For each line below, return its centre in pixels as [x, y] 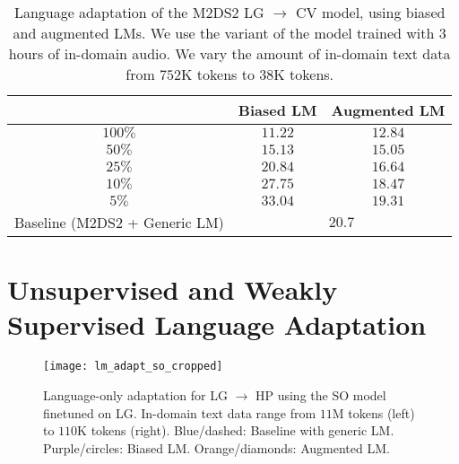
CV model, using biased [371, 12]
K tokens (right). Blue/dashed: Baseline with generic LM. [236, 430]
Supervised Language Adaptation [217, 324]
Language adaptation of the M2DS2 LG [139, 12]
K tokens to [218, 74]
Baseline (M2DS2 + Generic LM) [119, 222]
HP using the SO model [320, 394]
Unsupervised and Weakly [173, 289]
